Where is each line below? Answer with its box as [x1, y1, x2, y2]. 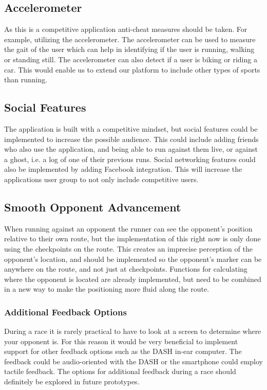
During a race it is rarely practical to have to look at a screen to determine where [4, 326, 261, 336]
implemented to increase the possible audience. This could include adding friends [4, 133, 259, 144]
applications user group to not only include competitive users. [4, 173, 199, 184]
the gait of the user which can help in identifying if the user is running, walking [4, 44, 255, 55]
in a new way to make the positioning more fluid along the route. [4, 283, 209, 294]
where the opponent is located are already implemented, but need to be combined [4, 273, 261, 284]
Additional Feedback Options [4, 305, 127, 318]
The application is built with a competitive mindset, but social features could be [4, 123, 258, 134]
